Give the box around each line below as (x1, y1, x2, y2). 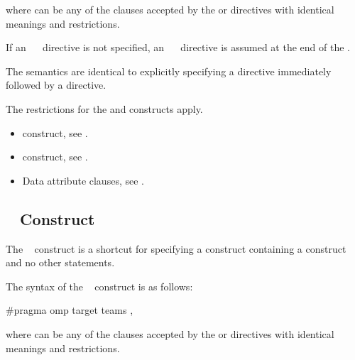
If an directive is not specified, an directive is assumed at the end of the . (6, 40, 350, 55)
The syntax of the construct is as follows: (6, 278, 193, 293)
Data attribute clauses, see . (22, 173, 144, 187)
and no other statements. (6, 255, 115, 270)
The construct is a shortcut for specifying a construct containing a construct (6, 241, 346, 256)
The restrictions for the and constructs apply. (6, 101, 203, 116)
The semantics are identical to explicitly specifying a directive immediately (6, 63, 332, 78)
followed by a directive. (6, 77, 106, 92)
